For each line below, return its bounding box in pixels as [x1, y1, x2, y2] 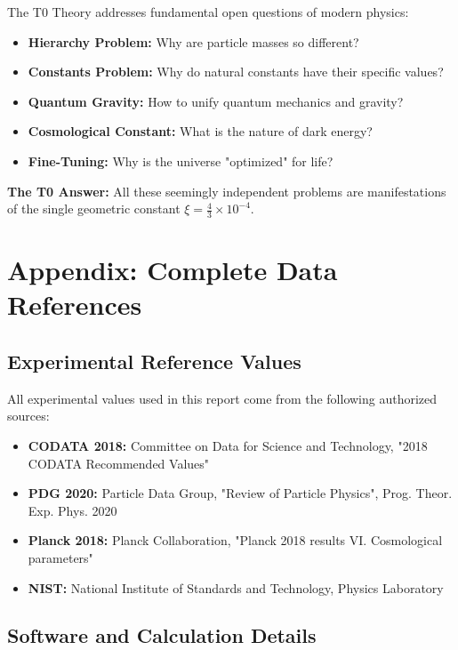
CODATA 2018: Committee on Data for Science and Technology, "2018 [28, 436, 428, 454]
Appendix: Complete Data [7, 252, 338, 288]
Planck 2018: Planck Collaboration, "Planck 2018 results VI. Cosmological [28, 531, 443, 550]
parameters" [28, 548, 93, 566]
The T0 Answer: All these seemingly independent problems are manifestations [7, 181, 446, 200]
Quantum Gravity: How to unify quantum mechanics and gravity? [28, 92, 404, 110]
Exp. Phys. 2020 [28, 501, 117, 519]
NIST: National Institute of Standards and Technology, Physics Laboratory [28, 578, 444, 597]
